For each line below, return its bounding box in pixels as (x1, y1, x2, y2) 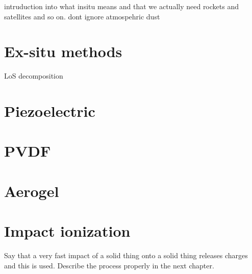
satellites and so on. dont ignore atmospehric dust (4, 11, 160, 21)
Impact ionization (4, 220, 131, 241)
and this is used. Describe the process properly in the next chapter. (4, 260, 214, 270)
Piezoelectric (4, 101, 95, 121)
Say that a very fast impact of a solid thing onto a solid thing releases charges (4, 250, 248, 261)
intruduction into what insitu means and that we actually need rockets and (4, 1, 239, 11)
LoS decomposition (4, 70, 63, 81)
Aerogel (4, 180, 59, 201)
